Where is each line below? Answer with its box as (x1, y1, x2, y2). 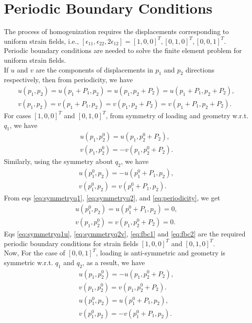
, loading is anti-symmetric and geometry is (96, 248, 226, 258)
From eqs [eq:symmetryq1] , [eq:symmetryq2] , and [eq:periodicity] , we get (4, 193, 220, 203)
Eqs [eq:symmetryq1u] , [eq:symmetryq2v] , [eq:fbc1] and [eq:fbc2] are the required (4, 228, 246, 238)
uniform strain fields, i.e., (4, 36, 79, 46)
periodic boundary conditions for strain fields (4, 238, 139, 248)
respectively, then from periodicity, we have (4, 74, 133, 85)
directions (185, 64, 215, 74)
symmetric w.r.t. (4, 257, 53, 267)
